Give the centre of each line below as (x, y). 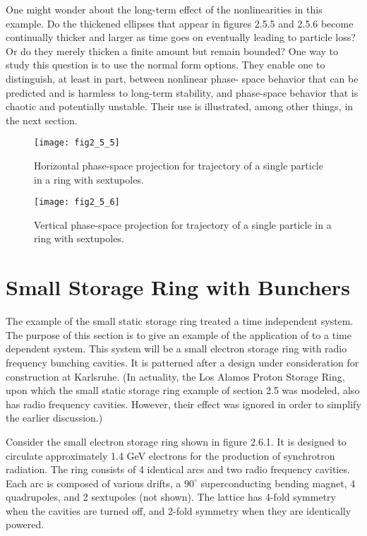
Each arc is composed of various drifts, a (94, 483)
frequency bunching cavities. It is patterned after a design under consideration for (182, 362)
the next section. (42, 120)
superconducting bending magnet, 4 (278, 483)
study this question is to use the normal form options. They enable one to (166, 65)
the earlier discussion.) (54, 418)
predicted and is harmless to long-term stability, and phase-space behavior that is (182, 92)
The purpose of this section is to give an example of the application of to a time (179, 334)
